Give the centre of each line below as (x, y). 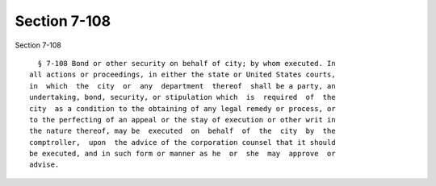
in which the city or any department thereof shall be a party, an (182, 86)
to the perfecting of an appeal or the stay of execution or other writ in (182, 120)
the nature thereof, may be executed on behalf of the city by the (182, 131)
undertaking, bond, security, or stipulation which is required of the (182, 97)
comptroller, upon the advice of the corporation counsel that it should (182, 142)
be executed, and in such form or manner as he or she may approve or (182, 154)
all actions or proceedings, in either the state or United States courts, (182, 75)
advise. (44, 165)
